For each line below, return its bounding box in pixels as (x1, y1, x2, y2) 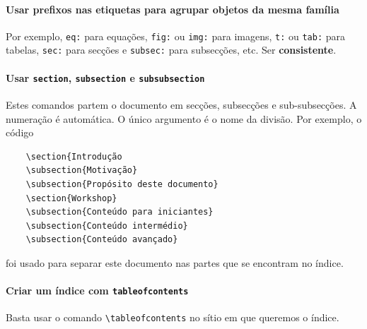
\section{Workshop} (25, 193, 117, 203)
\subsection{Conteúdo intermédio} (25, 220, 188, 231)
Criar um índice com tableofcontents (6, 283, 189, 298)
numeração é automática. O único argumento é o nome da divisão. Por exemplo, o (6, 111, 362, 126)
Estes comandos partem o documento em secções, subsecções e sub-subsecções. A (6, 97, 357, 112)
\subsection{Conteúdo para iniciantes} (25, 207, 214, 217)
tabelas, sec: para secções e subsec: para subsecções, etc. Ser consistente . (6, 42, 337, 57)
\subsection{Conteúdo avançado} (25, 234, 178, 245)
